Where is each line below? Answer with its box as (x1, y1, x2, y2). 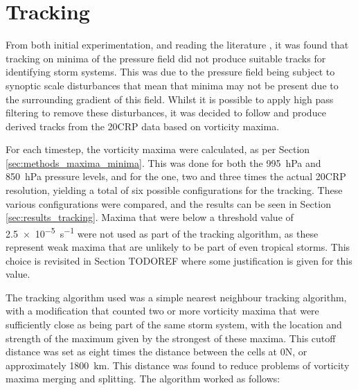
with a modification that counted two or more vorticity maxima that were (6, 303, 319, 318)
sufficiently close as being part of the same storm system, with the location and (6, 317, 342, 332)
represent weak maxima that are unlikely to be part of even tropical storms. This (6, 240, 350, 254)
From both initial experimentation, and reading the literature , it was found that (6, 37, 349, 52)
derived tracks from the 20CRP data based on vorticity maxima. (6, 118, 280, 133)
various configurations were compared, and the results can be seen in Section (6, 196, 331, 211)
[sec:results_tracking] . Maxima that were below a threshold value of (6, 210, 294, 224)
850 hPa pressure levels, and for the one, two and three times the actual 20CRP (6, 169, 346, 184)
